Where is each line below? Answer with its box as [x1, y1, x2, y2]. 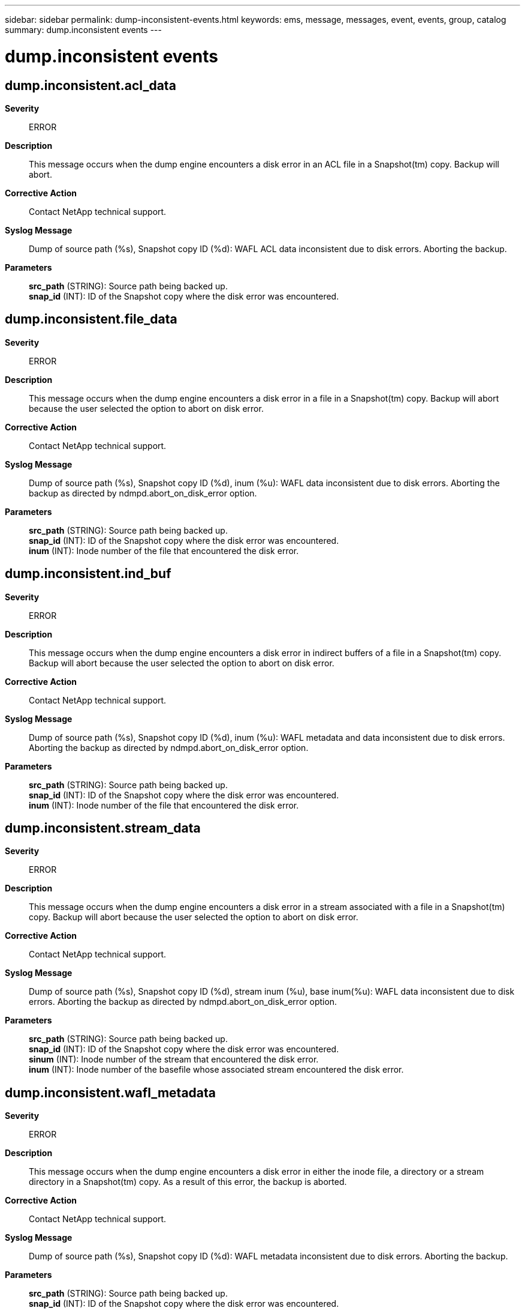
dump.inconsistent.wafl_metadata [5, 1085, 216, 1100]
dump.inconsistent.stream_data [5, 821, 201, 836]
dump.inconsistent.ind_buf [5, 566, 171, 582]
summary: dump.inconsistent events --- [5, 25, 162, 35]
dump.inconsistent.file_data [5, 312, 177, 327]
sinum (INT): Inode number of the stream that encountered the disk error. [29, 1054, 319, 1065]
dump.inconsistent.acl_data [5, 77, 176, 93]
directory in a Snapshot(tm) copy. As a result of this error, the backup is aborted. [29, 1177, 347, 1187]
